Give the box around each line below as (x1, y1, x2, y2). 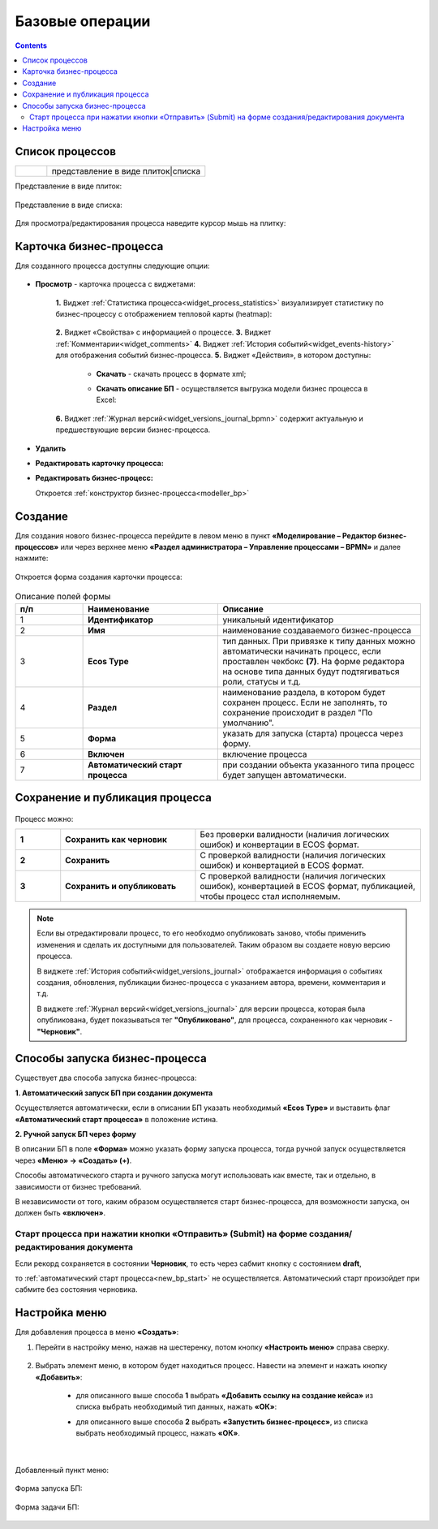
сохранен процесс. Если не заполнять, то (222, 697, 388, 708)
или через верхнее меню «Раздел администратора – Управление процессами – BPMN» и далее (60, 542, 401, 552)
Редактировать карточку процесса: (35, 458, 164, 468)
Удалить (35, 443, 67, 453)
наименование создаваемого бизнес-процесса (222, 624, 411, 636)
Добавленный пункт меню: (15, 1465, 109, 1475)
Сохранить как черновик (65, 833, 168, 844)
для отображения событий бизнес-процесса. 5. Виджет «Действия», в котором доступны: (55, 350, 371, 361)
